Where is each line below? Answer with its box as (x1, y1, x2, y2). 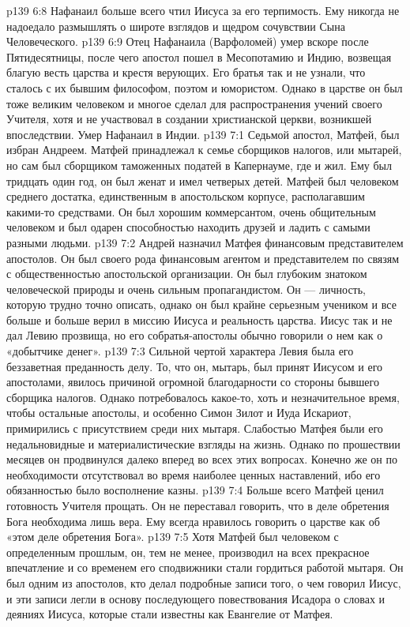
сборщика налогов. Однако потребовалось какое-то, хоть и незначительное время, (6, 389, 400, 405)
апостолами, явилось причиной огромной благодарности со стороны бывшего (6, 374, 379, 390)
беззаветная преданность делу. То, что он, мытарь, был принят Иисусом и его (6, 358, 383, 374)
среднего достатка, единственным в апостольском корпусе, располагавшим (6, 188, 365, 205)
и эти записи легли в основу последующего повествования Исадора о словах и (6, 590, 386, 606)
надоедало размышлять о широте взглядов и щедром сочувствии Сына (6, 17, 345, 34)
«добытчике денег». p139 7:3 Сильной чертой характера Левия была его (6, 343, 354, 359)
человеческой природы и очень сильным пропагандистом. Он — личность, (6, 280, 367, 297)
